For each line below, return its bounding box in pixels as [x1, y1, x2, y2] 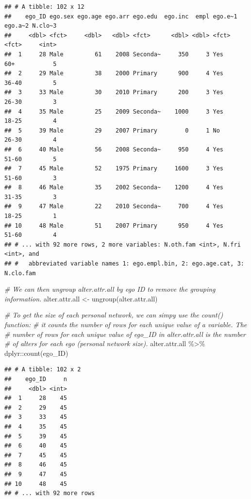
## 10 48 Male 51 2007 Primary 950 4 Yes [4, 222, 224, 229]
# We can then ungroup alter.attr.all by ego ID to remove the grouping [4, 284, 216, 294]
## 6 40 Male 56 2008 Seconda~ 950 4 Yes [4, 146, 224, 153]
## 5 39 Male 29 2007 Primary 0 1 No [4, 127, 220, 134]
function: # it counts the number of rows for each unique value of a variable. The [4, 319, 247, 329]
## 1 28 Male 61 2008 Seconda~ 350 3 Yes [4, 50, 224, 58]
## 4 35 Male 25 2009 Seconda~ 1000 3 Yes [4, 108, 224, 115]
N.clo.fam [4, 269, 36, 277]
